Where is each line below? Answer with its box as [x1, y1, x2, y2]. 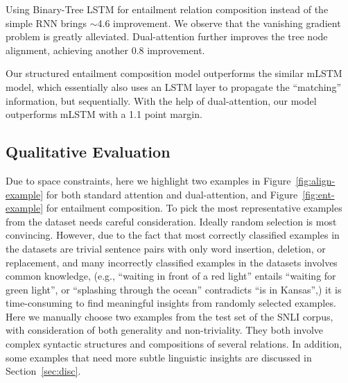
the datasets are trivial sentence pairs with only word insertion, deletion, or [6, 241, 326, 255]
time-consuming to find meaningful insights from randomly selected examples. [6, 296, 336, 310]
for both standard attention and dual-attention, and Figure [46, 187, 298, 201]
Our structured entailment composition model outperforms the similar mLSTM [6, 66, 342, 80]
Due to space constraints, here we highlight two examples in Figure [6, 173, 291, 187]
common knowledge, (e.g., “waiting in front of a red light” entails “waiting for [6, 269, 336, 283]
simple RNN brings [6, 15, 87, 30]
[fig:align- [295, 173, 336, 187]
